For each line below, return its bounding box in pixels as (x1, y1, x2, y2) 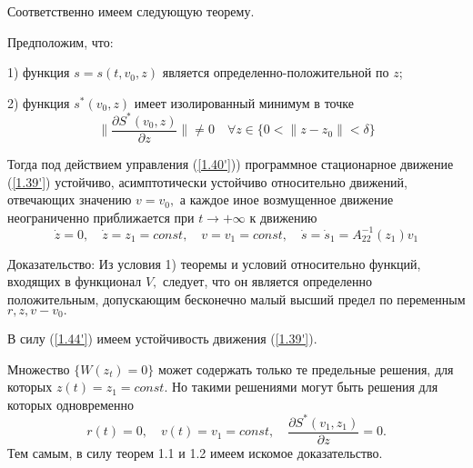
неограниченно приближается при (7, 207, 195, 226)
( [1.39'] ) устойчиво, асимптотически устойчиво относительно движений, (7, 172, 408, 191)
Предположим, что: (7, 32, 114, 51)
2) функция (7, 93, 70, 112)
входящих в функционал (7, 272, 142, 291)
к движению (249, 207, 317, 226)
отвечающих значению (7, 190, 132, 209)
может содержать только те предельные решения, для (158, 359, 454, 378)
